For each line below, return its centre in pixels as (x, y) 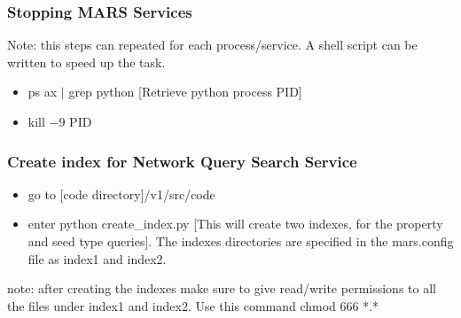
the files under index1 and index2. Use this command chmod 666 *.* (193, 305)
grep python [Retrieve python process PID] (185, 92)
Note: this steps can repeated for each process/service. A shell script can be (212, 45)
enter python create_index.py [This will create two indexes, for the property (235, 224)
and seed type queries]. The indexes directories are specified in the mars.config (241, 241)
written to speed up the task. (86, 62)
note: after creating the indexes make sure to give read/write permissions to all (222, 288)
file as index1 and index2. (97, 258)
